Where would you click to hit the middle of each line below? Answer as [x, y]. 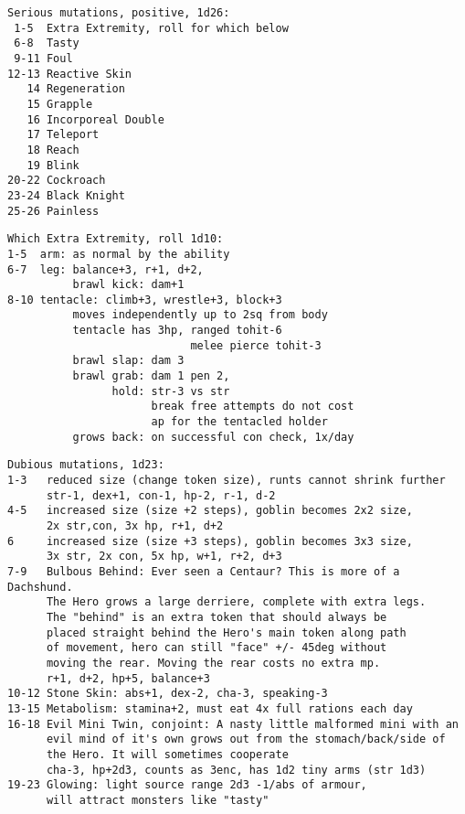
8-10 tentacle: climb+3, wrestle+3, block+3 [145, 300]
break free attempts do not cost [253, 407]
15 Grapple [60, 104]
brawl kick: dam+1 [128, 285]
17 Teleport [63, 135]
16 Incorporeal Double [95, 119]
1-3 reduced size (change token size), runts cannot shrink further [227, 481]
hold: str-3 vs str [171, 391]
